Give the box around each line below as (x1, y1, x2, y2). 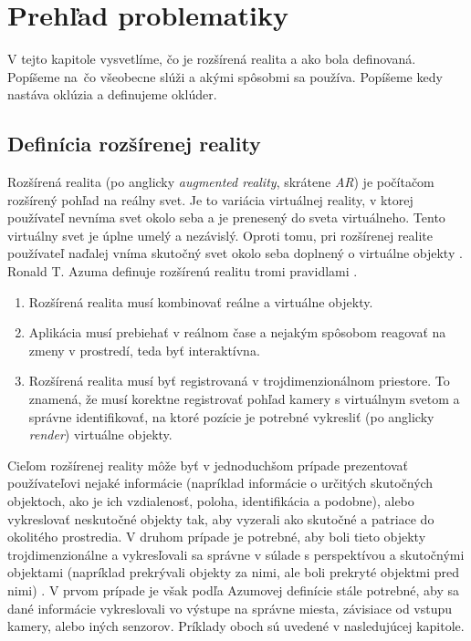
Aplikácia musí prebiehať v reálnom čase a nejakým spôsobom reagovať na (28, 323, 446, 342)
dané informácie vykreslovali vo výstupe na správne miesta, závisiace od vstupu (7, 598, 453, 617)
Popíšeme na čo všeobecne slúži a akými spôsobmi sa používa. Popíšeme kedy (7, 67, 443, 86)
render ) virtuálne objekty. (28, 425, 173, 444)
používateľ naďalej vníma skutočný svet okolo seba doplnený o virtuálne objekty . (7, 243, 463, 263)
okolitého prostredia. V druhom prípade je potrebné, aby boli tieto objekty (7, 527, 426, 546)
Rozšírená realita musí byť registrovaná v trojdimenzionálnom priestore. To (28, 371, 450, 390)
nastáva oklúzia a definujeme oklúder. (7, 85, 217, 104)
